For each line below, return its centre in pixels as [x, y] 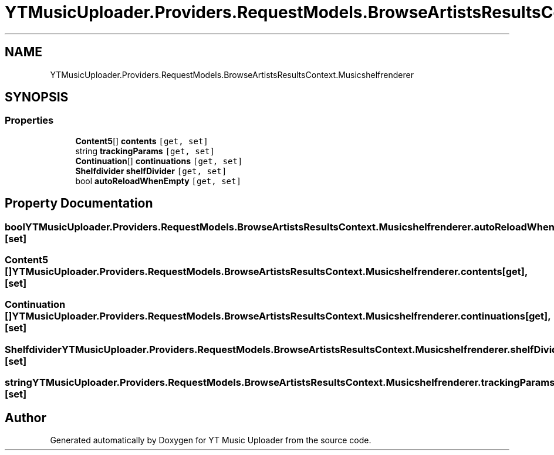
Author [26, 417]
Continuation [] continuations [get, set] [159, 161]
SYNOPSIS [37, 97]
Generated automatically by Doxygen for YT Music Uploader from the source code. [211, 440]
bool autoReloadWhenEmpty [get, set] [158, 181]
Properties [29, 120]
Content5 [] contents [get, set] [142, 141]
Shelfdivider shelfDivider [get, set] [151, 171]
